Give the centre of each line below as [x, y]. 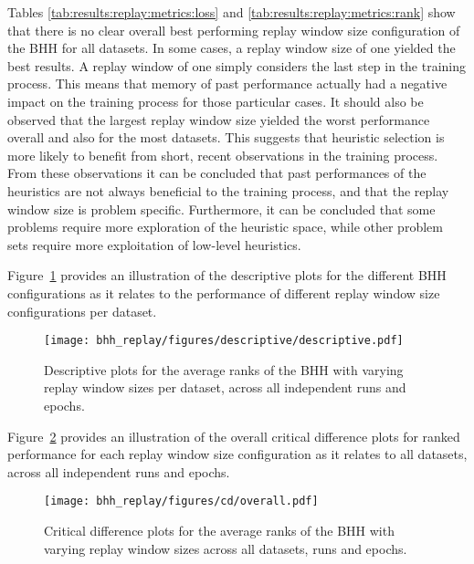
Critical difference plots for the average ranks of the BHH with [219, 530]
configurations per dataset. [82, 311]
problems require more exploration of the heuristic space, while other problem [225, 227]
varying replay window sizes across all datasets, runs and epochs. [226, 548]
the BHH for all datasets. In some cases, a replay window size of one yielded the [232, 48]
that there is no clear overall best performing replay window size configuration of [234, 30]
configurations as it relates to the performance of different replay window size [224, 292]
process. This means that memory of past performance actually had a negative [227, 84]
